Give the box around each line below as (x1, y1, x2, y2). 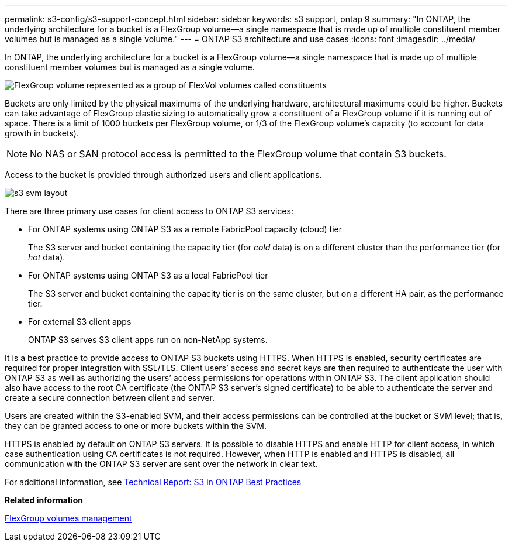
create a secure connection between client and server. (5, 393, 215, 403)
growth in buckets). (5, 128, 79, 138)
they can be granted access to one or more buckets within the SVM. (5, 421, 267, 431)
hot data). (28, 252, 65, 262)
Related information (5, 495, 84, 505)
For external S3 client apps (28, 317, 132, 327)
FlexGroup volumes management (5, 513, 132, 523)
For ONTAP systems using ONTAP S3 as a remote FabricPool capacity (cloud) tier (28, 224, 343, 234)
